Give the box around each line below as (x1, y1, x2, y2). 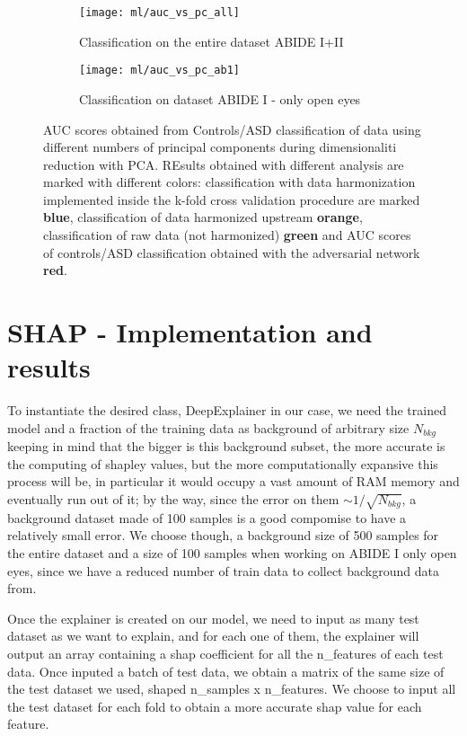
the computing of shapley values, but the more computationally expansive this (7, 454, 438, 473)
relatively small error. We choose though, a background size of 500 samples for (7, 526, 439, 545)
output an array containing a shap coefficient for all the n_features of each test (7, 643, 444, 662)
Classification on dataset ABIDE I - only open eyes (79, 89, 361, 108)
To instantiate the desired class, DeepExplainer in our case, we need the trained (7, 401, 446, 420)
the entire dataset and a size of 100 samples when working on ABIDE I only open (7, 543, 457, 562)
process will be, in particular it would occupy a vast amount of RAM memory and (7, 472, 460, 491)
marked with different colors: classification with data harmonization (43, 173, 416, 191)
